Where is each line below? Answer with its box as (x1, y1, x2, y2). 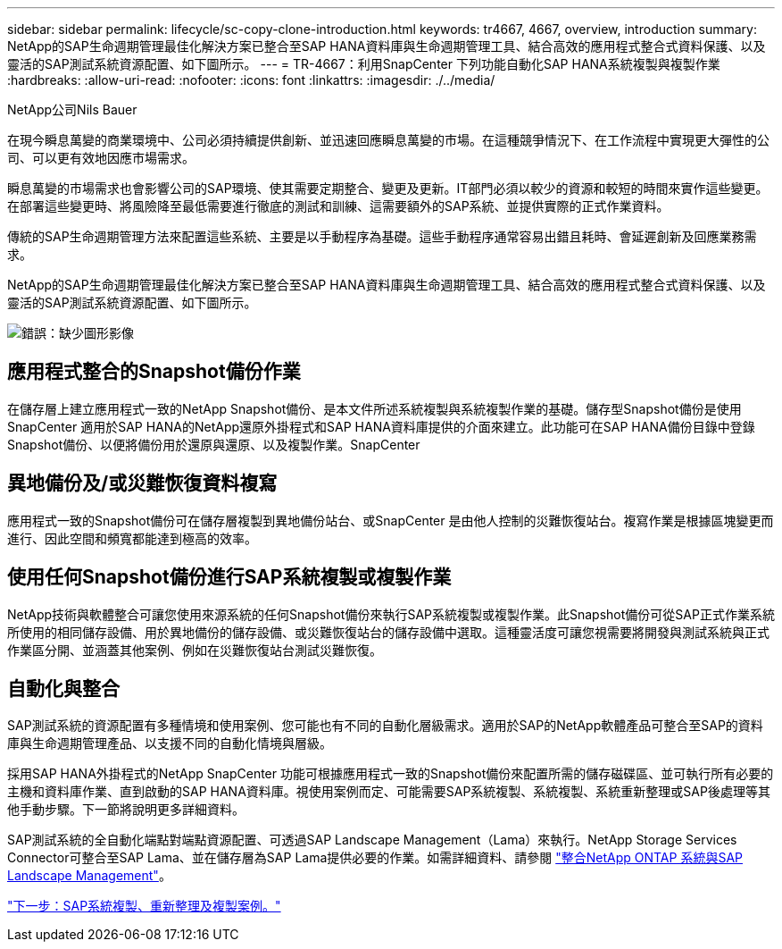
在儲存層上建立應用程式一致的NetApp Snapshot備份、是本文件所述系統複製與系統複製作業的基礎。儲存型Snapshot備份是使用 (7, 400, 742, 416)
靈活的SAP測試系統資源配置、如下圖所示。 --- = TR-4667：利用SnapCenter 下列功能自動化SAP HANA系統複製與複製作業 (7, 56, 720, 71)
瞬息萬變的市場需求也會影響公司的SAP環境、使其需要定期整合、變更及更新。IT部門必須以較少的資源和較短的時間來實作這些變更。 (7, 181, 769, 196)
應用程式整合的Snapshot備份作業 (7, 360, 301, 383)
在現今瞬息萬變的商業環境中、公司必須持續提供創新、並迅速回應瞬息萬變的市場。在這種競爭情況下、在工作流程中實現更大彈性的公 (7, 132, 770, 147)
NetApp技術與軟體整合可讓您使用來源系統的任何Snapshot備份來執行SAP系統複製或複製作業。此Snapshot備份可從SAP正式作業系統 (7, 606, 775, 622)
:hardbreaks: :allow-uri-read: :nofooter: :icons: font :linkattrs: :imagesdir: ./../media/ (7, 72, 495, 88)
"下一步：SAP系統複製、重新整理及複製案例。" (7, 898, 281, 914)
